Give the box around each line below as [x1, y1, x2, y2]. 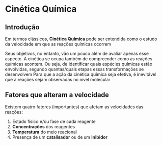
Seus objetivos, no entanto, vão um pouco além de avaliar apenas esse [5, 50, 149, 56]
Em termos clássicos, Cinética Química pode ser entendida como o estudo [5, 36, 157, 42]
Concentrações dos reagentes [12, 123, 75, 129]
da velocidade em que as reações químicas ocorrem [5, 41, 111, 47]
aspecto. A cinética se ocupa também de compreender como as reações [5, 56, 153, 62]
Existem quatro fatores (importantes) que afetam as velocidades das [5, 104, 144, 110]
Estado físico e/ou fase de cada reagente [12, 119, 96, 124]
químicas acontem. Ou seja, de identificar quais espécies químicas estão [5, 61, 153, 67]
